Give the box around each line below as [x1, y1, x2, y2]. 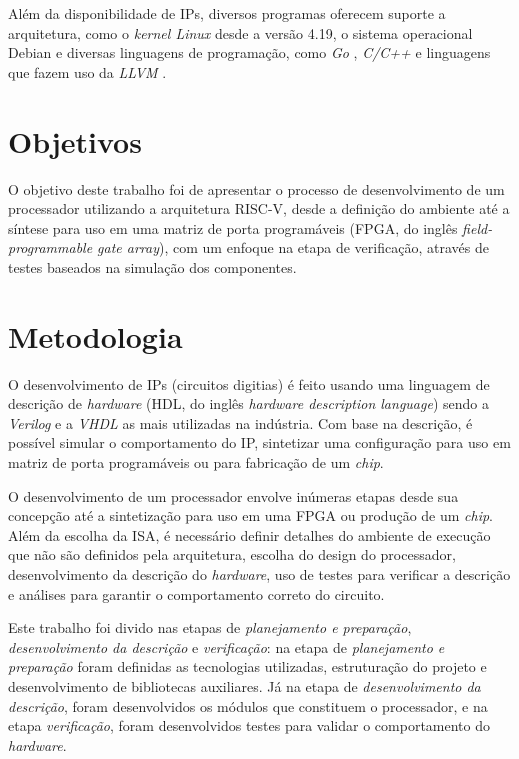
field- [462, 217, 493, 238]
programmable [8, 237, 93, 258]
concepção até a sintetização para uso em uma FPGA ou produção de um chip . [8, 505, 494, 526]
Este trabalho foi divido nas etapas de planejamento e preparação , [8, 617, 412, 638]
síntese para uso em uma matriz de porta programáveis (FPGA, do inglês [8, 217, 458, 238]
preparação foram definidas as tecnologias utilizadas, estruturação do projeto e [8, 656, 487, 677]
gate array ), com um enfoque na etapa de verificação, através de [97, 237, 489, 258]
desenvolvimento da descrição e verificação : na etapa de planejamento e [8, 636, 445, 657]
